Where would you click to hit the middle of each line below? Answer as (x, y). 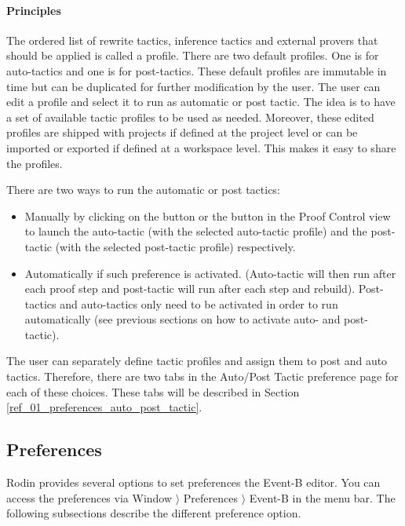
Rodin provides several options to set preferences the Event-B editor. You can (193, 482)
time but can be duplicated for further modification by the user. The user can (193, 86)
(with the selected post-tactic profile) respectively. (175, 246)
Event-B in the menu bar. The (322, 497)
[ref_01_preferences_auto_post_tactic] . (104, 407)
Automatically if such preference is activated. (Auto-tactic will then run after (210, 273)
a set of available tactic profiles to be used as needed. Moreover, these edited (190, 117)
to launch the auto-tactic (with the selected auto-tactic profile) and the (196, 231)
